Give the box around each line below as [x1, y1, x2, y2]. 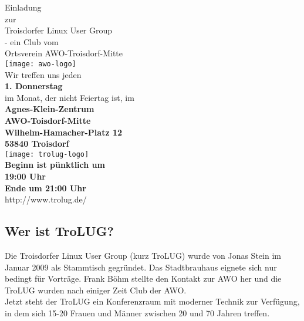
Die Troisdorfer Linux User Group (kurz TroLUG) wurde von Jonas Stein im [5, 249, 281, 262]
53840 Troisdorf [5, 137, 69, 150]
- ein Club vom [5, 35, 59, 48]
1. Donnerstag [5, 80, 63, 92]
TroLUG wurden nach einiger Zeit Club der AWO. [5, 283, 187, 296]
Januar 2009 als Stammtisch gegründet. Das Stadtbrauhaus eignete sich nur [5, 261, 277, 273]
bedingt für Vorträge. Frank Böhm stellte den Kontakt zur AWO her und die [5, 272, 282, 285]
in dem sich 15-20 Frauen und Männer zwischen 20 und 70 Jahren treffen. [5, 306, 270, 319]
